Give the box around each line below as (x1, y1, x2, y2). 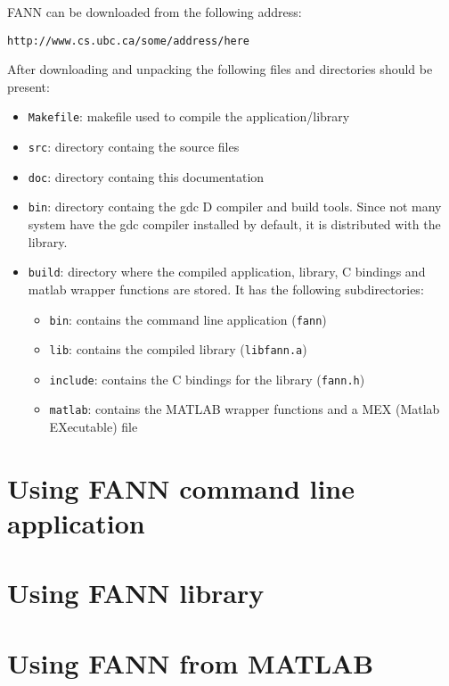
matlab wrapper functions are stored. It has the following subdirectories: (28, 279, 424, 298)
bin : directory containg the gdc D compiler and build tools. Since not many (28, 197, 442, 216)
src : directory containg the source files (28, 137, 240, 156)
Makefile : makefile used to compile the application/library (28, 107, 350, 126)
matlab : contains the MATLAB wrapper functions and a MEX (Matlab (49, 400, 440, 418)
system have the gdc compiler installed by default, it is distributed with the (28, 215, 441, 234)
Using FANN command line (7, 469, 355, 506)
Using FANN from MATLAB (7, 644, 374, 681)
